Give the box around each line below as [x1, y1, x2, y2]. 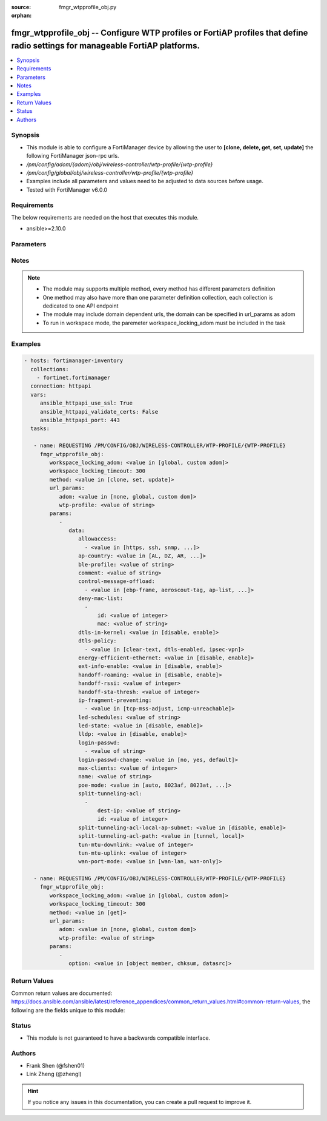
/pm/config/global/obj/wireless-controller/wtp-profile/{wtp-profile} [26, 169, 194, 176]
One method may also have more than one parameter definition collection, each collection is [42, 294, 273, 301]
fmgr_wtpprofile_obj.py [59, 4, 117, 10]
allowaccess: [78, 536, 117, 542]
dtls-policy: [78, 638, 117, 644]
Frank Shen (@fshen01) [26, 1062, 85, 1069]
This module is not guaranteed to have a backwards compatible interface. [26, 1034, 211, 1042]
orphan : [11, 12, 32, 19]
